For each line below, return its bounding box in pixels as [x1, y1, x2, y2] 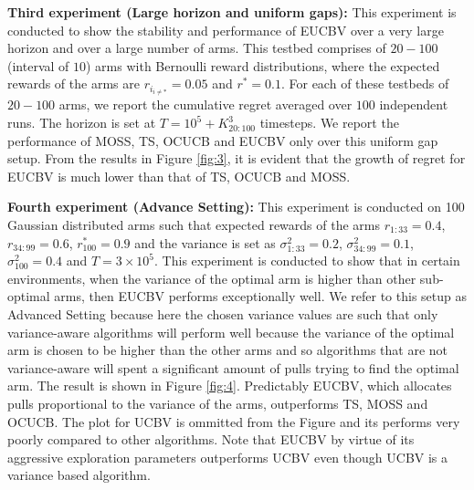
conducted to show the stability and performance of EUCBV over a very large [7, 20, 444, 39]
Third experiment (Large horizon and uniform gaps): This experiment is [7, 3, 457, 21]
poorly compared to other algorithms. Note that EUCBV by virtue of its [7, 430, 415, 449]
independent [379, 95, 448, 114]
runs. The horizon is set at [7, 113, 156, 132]
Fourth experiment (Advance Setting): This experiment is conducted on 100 [7, 197, 465, 216]
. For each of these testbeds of [280, 74, 449, 93]
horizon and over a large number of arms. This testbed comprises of [7, 38, 386, 57]
